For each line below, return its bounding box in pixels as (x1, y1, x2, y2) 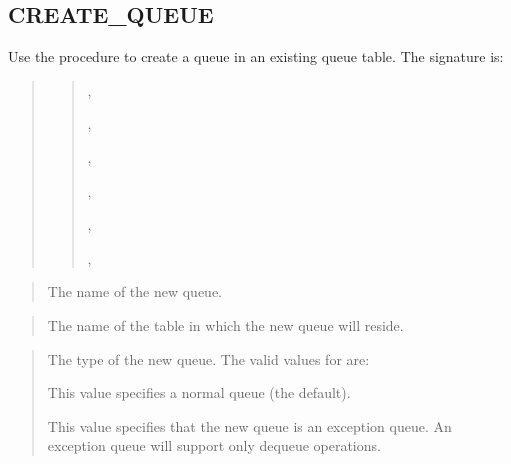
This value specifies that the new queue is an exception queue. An (47, 415, 452, 436)
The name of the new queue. (47, 281, 222, 302)
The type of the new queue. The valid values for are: (47, 348, 370, 369)
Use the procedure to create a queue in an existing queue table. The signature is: (8, 46, 504, 67)
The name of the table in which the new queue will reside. (47, 314, 404, 335)
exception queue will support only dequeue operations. (47, 435, 381, 456)
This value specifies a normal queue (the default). (47, 382, 351, 403)
